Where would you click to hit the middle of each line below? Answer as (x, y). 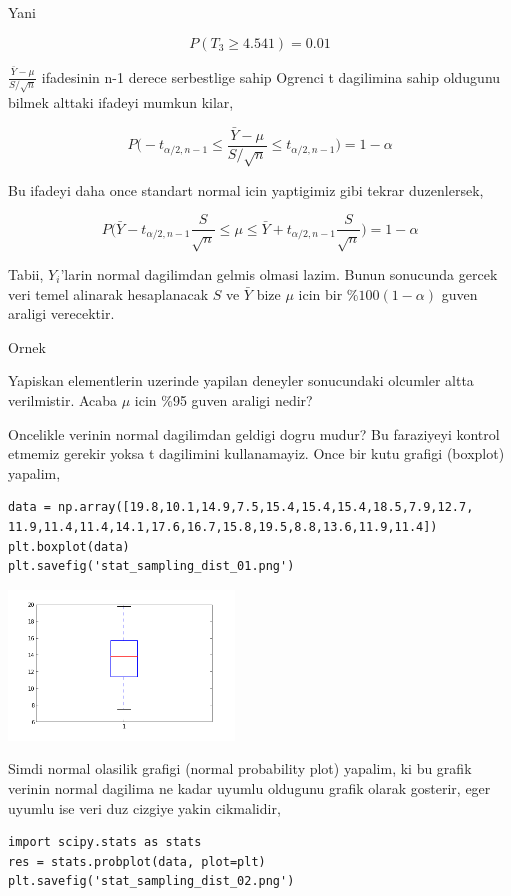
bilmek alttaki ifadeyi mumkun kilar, (121, 101)
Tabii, (26, 273)
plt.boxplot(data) (69, 546)
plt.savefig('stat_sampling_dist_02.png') (151, 881)
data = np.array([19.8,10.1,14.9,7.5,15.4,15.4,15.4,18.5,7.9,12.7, (241, 507)
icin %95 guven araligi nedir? (223, 399)
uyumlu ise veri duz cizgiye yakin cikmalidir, (144, 807)
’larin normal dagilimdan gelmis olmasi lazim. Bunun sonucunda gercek (279, 273)
